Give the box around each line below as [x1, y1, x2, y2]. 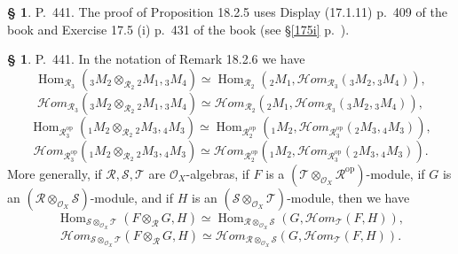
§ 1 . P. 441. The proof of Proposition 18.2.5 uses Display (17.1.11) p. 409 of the [7, 3, 447, 20]
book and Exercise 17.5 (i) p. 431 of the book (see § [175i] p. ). [7, 19, 350, 38]
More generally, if [7, 164, 102, 182]
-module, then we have [287, 188, 410, 206]
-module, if [366, 164, 425, 182]
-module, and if [90, 188, 174, 206]
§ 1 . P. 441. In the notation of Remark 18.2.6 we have [7, 50, 305, 68]
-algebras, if [186, 164, 249, 182]
